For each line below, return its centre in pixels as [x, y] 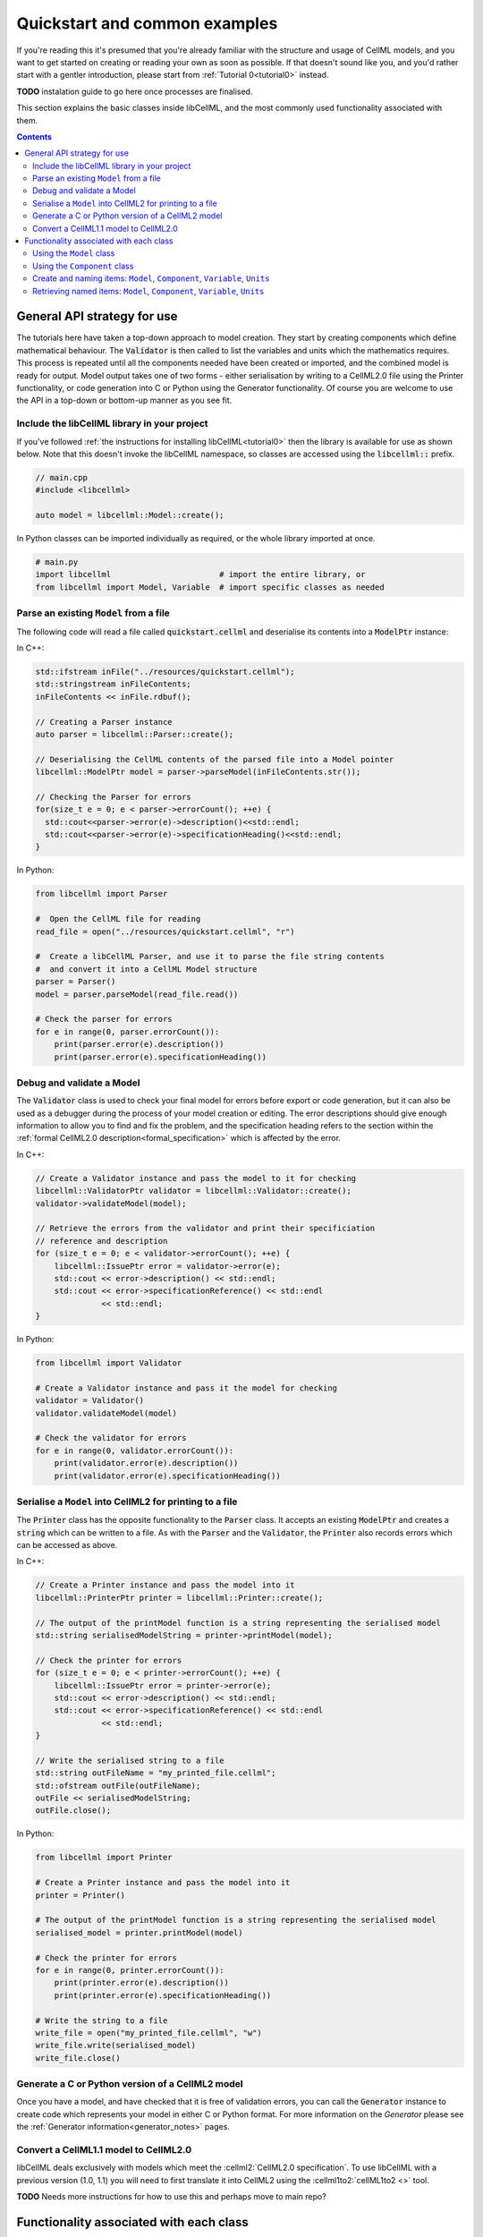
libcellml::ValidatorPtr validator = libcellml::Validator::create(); [194, 1191]
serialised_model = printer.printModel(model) [139, 1932]
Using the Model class [74, 253]
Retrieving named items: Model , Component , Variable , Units [148, 291]
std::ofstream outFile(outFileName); [118, 1786]
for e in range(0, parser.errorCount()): [127, 1032]
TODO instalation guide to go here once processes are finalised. [135, 91]
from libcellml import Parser [102, 894]
